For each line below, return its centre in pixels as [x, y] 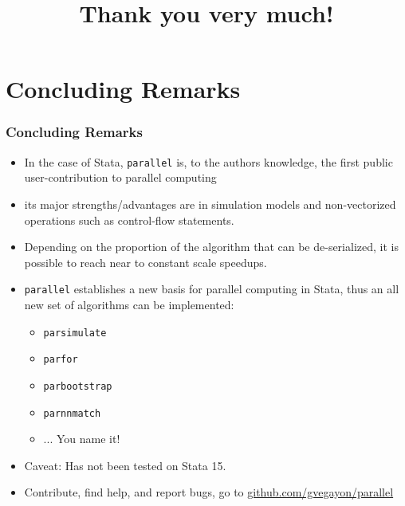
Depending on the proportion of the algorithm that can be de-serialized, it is [211, 247]
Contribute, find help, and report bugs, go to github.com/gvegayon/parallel [209, 492]
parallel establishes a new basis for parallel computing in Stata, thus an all [212, 289]
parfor [61, 360]
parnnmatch [72, 413]
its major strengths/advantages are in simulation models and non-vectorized [210, 204]
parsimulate [75, 333]
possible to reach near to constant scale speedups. [145, 262]
